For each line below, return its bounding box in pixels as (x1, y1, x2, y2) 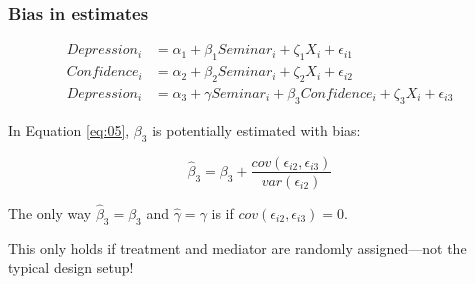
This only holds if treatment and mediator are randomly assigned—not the (8, 237, 467, 258)
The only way (8, 202, 92, 223)
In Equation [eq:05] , (8, 119, 130, 140)
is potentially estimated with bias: (152, 119, 361, 140)
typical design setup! (8, 257, 134, 278)
